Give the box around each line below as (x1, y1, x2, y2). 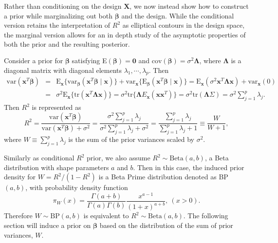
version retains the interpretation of (4, 20, 111, 30)
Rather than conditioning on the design (4, 1, 122, 11)
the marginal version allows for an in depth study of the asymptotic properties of (4, 29, 246, 39)
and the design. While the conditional (121, 10, 234, 20)
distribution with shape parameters (4, 162, 109, 172)
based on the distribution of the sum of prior (99, 220, 233, 230)
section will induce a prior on (4, 220, 91, 230)
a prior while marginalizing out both (4, 10, 112, 20)
